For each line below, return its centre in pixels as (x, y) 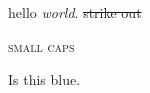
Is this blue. (44, 79)
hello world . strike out (75, 12)
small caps (41, 45)
